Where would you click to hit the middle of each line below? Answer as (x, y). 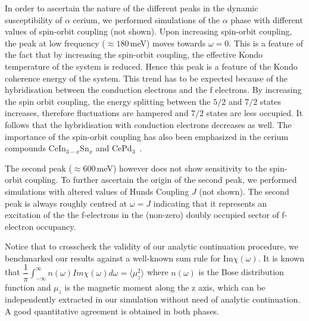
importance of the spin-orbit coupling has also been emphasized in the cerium (147, 136)
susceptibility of (34, 19)
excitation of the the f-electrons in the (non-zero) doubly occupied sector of (142, 215)
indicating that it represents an (210, 203)
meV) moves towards (168, 43)
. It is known (281, 258)
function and (28, 287)
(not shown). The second (244, 191)
